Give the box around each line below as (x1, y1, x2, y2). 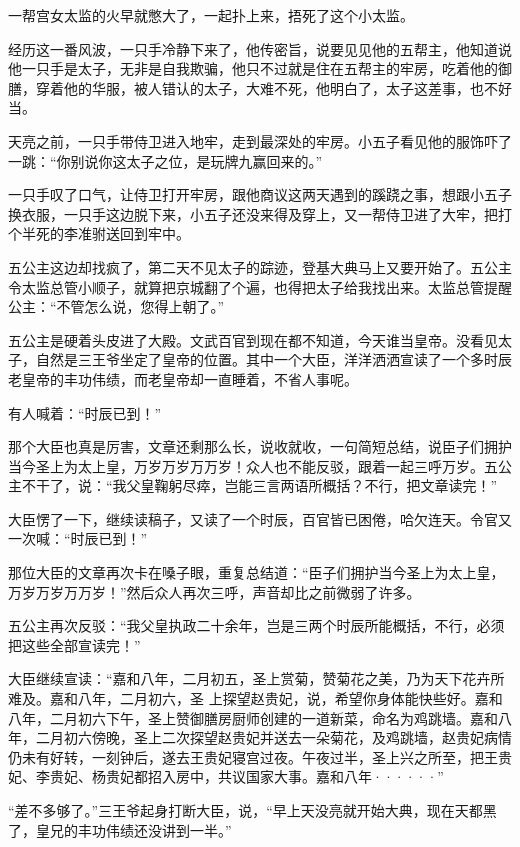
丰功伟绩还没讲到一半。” (77, 819, 232, 840)
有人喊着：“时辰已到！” (8, 402, 162, 423)
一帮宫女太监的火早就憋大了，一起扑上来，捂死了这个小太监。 (8, 5, 414, 25)
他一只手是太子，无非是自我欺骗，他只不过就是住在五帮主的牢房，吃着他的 (8, 58, 498, 79)
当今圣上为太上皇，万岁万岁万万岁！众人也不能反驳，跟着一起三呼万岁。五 (8, 455, 498, 476)
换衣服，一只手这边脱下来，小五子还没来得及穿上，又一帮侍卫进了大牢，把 (8, 203, 498, 224)
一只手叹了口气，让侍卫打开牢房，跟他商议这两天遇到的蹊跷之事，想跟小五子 (8, 184, 512, 205)
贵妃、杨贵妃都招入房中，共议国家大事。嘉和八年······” (49, 766, 444, 787)
